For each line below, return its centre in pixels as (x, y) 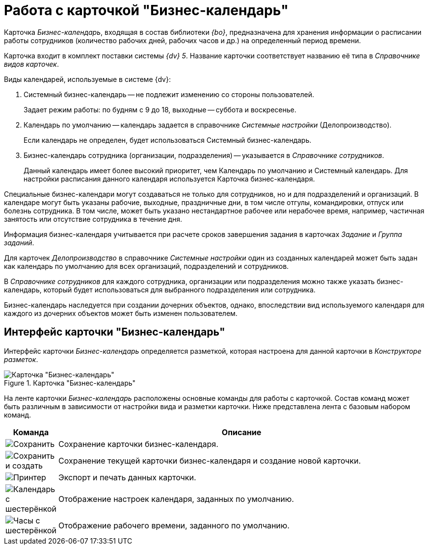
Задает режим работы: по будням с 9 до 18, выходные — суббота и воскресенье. (160, 109)
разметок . (21, 359)
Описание (241, 432)
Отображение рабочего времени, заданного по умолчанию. (174, 525)
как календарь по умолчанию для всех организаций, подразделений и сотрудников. (147, 266)
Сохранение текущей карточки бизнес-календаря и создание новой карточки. (210, 460)
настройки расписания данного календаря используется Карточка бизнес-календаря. (169, 179)
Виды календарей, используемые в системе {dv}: (87, 79)
